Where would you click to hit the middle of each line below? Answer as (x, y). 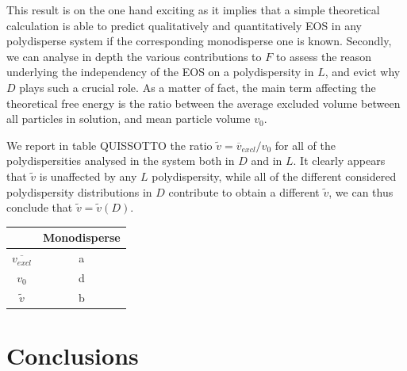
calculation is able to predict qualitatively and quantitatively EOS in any (184, 25)
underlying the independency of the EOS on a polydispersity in (160, 72)
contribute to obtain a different (244, 191)
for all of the (305, 145)
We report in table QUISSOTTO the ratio (109, 145)
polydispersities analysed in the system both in (121, 161)
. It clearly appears (339, 161)
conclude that (40, 207)
